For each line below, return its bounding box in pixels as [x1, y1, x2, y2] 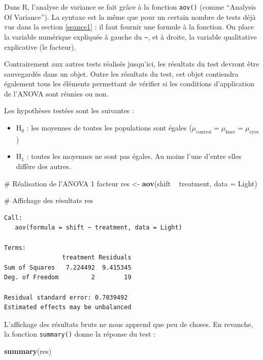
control [196, 129, 212, 135]
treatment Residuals [62, 254, 131, 261]
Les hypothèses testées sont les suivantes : [4, 105, 134, 116]
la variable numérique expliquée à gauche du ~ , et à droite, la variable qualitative [4, 31, 257, 42]
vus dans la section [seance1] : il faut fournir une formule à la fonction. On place [4, 21, 254, 32]
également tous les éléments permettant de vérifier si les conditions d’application [4, 78, 254, 89]
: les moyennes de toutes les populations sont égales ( [26, 122, 192, 133]
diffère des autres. [16, 161, 71, 172]
